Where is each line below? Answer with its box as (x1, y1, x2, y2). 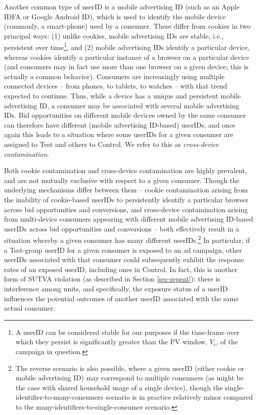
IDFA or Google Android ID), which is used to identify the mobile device (4, 11, 226, 21)
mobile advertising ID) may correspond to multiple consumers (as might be (15, 372, 244, 383)
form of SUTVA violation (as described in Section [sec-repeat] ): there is (4, 274, 220, 284)
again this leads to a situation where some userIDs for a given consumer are (4, 129, 234, 139)
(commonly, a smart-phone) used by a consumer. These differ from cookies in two (4, 21, 251, 31)
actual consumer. (4, 303, 55, 313)
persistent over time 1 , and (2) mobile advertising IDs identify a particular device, (4, 41, 250, 52)
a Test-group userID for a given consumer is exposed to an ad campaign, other (4, 244, 242, 255)
